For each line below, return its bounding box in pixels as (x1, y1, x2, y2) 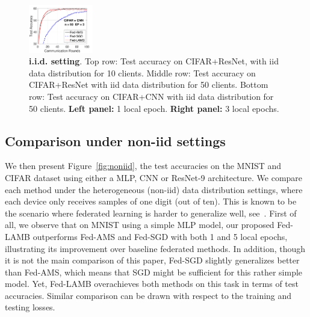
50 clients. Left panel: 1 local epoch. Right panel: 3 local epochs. (29, 102, 279, 114)
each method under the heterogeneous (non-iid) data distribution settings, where (5, 183, 303, 195)
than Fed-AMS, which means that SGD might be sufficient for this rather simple (5, 265, 303, 278)
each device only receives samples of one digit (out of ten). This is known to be (5, 195, 297, 208)
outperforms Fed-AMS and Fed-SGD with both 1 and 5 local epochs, (33, 230, 288, 242)
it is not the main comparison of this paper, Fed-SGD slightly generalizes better (5, 254, 300, 266)
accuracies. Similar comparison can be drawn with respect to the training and (5, 289, 292, 301)
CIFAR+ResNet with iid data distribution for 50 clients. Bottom (29, 78, 268, 91)
